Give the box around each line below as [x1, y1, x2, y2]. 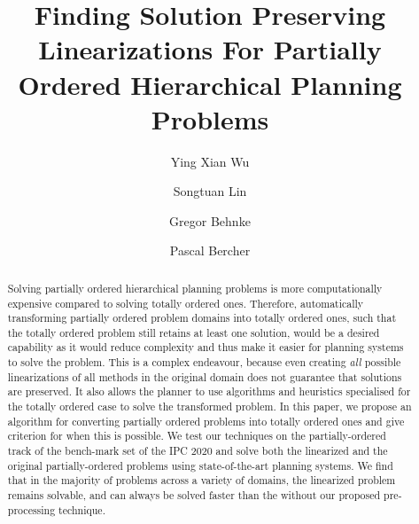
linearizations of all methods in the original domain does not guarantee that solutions [7, 369, 402, 384]
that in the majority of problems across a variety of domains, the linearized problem [7, 473, 396, 488]
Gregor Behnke [169, 211, 251, 230]
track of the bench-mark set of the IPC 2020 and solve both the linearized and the [7, 443, 388, 458]
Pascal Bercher [169, 241, 251, 260]
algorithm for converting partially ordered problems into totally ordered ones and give [7, 413, 405, 428]
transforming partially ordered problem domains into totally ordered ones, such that [7, 310, 397, 325]
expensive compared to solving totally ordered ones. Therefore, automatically [7, 295, 364, 310]
